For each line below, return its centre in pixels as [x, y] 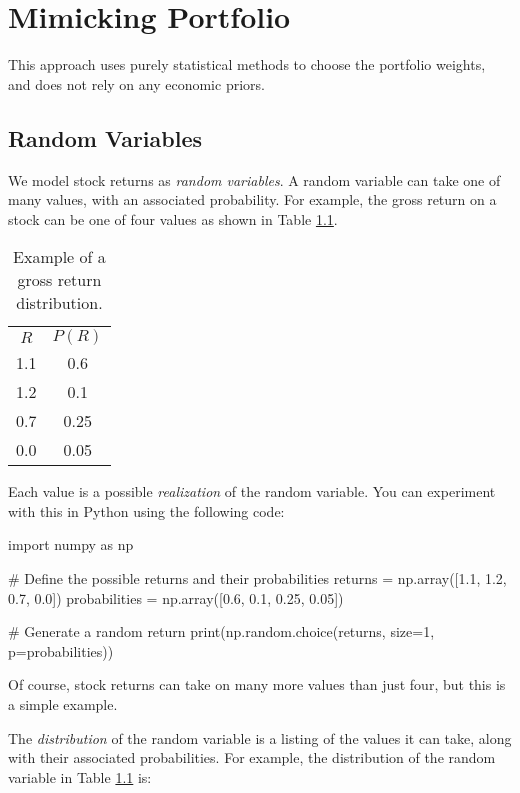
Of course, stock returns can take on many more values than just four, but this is [257, 684]
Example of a [59, 257]
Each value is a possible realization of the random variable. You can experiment [252, 491]
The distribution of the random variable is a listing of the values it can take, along [260, 737]
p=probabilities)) [61, 650]
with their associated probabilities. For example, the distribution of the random [252, 757]
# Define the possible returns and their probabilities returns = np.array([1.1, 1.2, [257, 578]
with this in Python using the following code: [146, 510]
